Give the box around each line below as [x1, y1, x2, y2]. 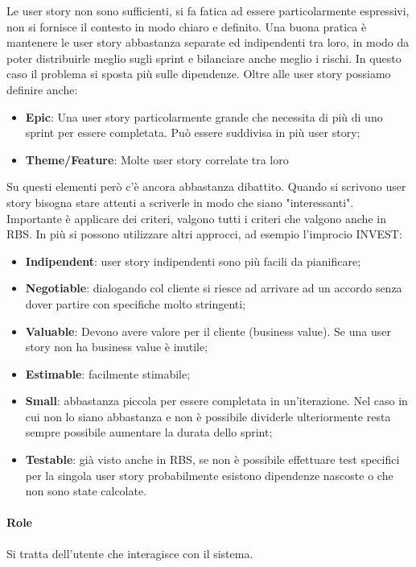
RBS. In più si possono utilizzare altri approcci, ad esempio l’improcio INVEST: [6, 226, 402, 242]
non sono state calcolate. [25, 482, 147, 499]
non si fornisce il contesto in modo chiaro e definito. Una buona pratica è [6, 18, 367, 35]
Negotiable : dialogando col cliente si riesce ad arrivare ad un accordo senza [25, 279, 402, 296]
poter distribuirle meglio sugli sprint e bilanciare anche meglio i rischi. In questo [6, 49, 402, 66]
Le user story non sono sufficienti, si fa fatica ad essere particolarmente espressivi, [6, 2, 410, 19]
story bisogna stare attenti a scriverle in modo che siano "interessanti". [6, 193, 354, 210]
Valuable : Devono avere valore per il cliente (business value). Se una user [25, 322, 391, 339]
